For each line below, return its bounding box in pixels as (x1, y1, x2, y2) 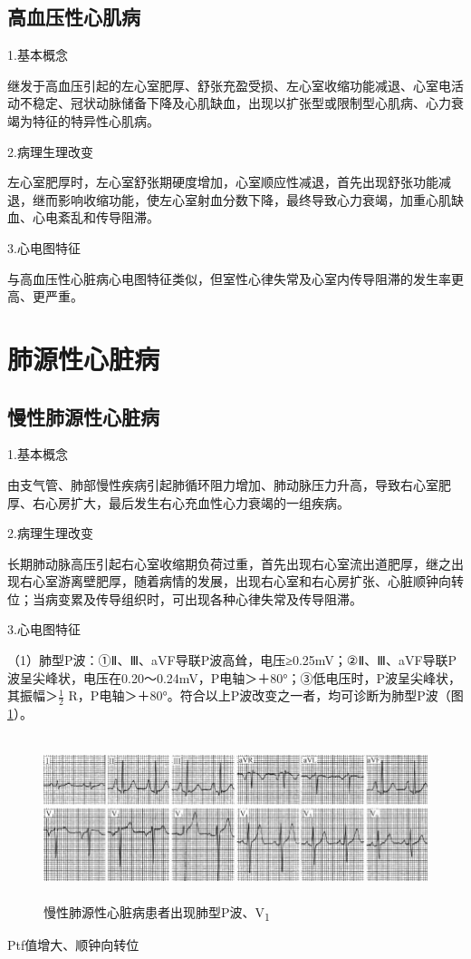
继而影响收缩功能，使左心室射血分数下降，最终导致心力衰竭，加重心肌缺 (32, 190, 464, 209)
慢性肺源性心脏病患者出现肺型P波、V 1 (43, 903, 270, 925)
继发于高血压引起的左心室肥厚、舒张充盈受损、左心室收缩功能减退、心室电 (7, 75, 451, 94)
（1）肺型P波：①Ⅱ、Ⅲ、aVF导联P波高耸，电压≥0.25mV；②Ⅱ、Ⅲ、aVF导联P (7, 651, 457, 670)
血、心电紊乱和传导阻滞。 (7, 208, 159, 227)
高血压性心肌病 (7, 3, 140, 31)
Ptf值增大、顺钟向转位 (7, 935, 139, 954)
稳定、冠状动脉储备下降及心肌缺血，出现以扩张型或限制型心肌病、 (32, 93, 426, 113)
